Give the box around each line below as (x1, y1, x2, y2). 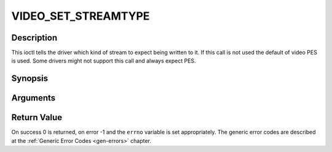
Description (11, 32, 58, 43)
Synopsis (11, 74, 49, 84)
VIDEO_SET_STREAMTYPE (11, 9, 150, 23)
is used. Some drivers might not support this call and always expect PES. (11, 57, 196, 64)
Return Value (11, 112, 63, 123)
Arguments (11, 93, 56, 104)
